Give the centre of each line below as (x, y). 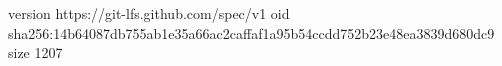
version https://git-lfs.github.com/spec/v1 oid (149, 13)
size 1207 (35, 52)
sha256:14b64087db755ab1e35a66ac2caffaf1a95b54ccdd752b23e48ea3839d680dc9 (251, 32)
